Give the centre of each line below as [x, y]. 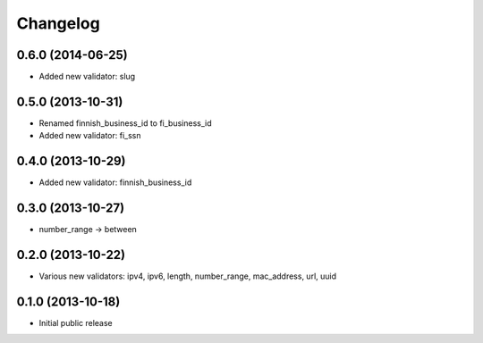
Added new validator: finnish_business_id [115, 182]
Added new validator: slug [87, 77]
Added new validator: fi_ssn [90, 136]
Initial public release [76, 322]
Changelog [58, 23]
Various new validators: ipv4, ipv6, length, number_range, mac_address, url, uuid [188, 276]
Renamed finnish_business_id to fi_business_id [125, 123]
